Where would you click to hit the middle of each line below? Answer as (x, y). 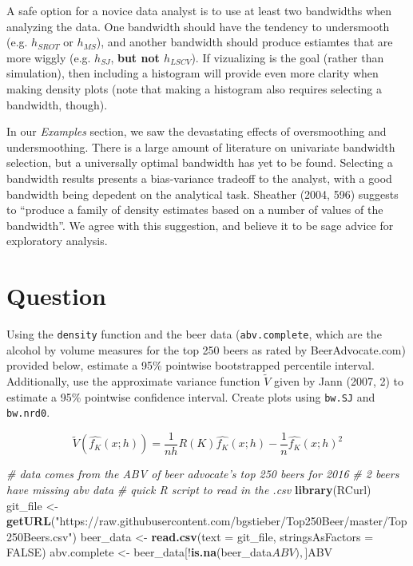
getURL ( (31, 521)
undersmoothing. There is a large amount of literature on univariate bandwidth (201, 146)
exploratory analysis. (57, 241)
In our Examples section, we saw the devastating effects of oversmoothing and (197, 131)
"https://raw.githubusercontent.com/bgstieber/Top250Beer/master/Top (231, 521)
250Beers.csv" (40, 536)
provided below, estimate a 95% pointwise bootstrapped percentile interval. (191, 365)
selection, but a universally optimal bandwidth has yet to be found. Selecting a (200, 162)
